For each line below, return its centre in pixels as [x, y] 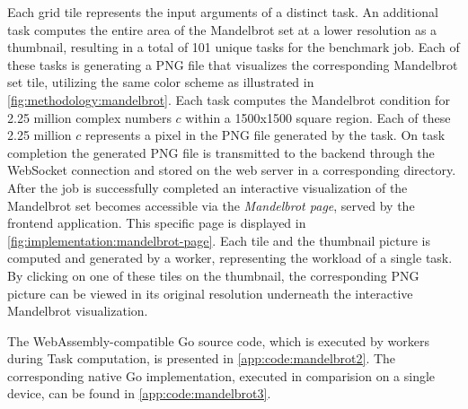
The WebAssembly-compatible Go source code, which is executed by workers [218, 340]
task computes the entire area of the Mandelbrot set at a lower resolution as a [222, 29]
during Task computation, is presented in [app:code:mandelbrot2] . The [202, 358]
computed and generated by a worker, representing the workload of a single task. [230, 258]
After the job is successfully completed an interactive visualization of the [208, 187]
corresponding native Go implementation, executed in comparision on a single [221, 375]
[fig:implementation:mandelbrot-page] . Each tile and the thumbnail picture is [219, 240]
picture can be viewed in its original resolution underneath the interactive [210, 293]
